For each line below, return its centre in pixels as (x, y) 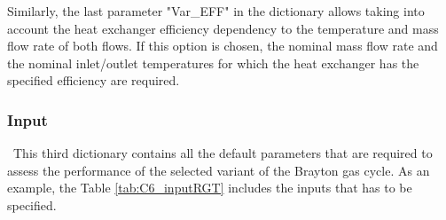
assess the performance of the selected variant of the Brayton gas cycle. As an (219, 170)
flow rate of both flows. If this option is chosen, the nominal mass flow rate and (223, 46)
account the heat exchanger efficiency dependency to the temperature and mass (223, 28)
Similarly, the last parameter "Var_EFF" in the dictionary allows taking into (216, 11)
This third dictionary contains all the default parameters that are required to (223, 153)
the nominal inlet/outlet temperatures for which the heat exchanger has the (213, 63)
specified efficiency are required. (94, 80)
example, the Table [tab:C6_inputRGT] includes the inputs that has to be (210, 188)
